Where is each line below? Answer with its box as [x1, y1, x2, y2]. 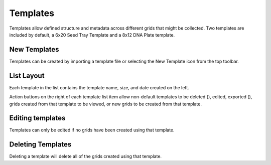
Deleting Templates [9, 140, 72, 149]
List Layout [9, 71, 45, 80]
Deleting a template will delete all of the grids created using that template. [9, 153, 162, 159]
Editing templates [9, 114, 66, 122]
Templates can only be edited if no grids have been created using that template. [9, 127, 175, 133]
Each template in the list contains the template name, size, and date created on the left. [9, 84, 189, 90]
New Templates [9, 45, 59, 54]
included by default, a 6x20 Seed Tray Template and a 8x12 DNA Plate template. [9, 32, 175, 38]
